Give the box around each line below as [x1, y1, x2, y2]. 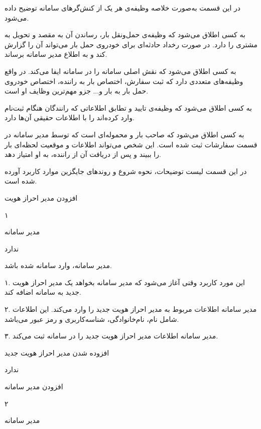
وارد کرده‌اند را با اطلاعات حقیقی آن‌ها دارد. [5, 112, 135, 123]
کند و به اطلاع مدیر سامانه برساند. [5, 49, 107, 59]
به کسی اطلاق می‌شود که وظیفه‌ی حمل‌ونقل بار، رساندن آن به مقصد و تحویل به [5, 29, 245, 40]
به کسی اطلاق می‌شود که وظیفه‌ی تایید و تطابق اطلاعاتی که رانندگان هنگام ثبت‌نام [5, 102, 252, 113]
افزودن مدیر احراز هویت [5, 192, 78, 203]
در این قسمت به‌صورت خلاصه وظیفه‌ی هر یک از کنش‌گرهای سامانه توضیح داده [5, 3, 240, 13]
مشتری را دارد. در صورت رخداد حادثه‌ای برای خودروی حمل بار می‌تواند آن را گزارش [5, 39, 257, 49]
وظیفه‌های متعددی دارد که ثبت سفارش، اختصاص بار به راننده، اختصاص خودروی [5, 75, 243, 86]
